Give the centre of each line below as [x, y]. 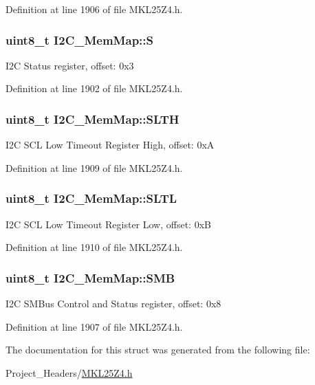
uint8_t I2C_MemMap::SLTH [93, 119]
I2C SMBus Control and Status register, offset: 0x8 [113, 304]
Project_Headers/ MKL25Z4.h [69, 372]
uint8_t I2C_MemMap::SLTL [91, 198]
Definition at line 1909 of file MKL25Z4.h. [94, 167]
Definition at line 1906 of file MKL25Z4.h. [94, 9]
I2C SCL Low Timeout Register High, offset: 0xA [110, 145]
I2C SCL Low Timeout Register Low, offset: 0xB [108, 224]
